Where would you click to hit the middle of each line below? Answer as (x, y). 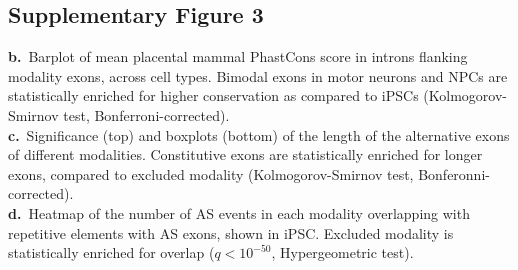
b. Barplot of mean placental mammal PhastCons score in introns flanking (238, 56)
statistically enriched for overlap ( (111, 252)
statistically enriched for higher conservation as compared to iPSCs (213, 95)
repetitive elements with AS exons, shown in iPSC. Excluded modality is (231, 232)
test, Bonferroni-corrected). (146, 114)
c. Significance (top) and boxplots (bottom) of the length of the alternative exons (259, 134)
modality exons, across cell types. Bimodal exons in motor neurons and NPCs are (258, 75)
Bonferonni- (454, 173)
